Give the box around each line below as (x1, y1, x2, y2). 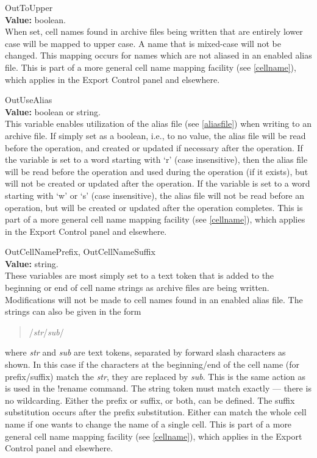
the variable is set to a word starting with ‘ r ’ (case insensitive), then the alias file (5, 153, 308, 166)
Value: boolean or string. (5, 105, 101, 118)
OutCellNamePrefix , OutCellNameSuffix (5, 245, 155, 258)
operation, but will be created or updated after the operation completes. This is (5, 201, 303, 213)
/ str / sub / (29, 325, 64, 338)
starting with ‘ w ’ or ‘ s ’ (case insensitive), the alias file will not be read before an (5, 188, 305, 201)
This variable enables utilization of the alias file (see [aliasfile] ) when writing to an (5, 117, 312, 130)
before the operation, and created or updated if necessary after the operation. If (5, 141, 303, 154)
